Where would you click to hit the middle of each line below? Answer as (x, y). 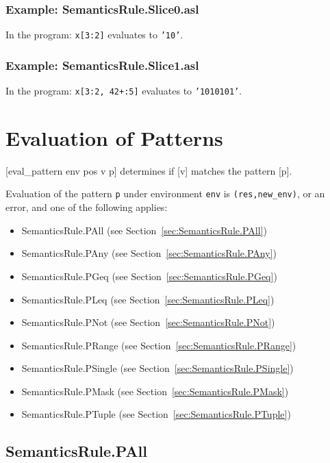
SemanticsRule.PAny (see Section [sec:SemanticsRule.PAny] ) (149, 253)
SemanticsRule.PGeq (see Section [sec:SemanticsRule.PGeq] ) (149, 276)
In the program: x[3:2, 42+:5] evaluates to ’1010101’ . (124, 91)
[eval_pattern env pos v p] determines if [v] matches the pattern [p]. (149, 170)
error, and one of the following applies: (87, 207)
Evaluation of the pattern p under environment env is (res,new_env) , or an (165, 193)
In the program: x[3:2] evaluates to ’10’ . (94, 35)
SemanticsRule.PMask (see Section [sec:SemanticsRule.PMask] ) (155, 391)
